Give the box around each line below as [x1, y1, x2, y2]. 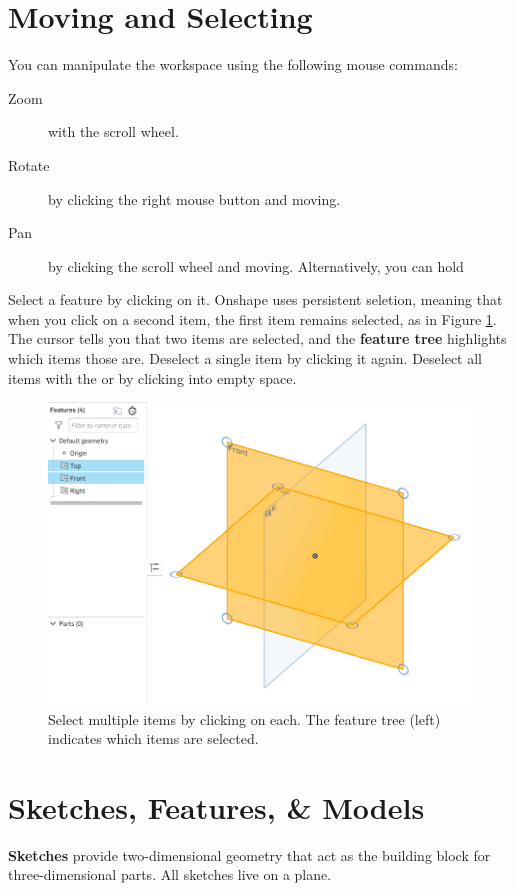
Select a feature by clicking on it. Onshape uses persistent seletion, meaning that [8, 289, 503, 310]
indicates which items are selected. [48, 728, 259, 749]
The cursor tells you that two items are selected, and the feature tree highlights [8, 328, 507, 349]
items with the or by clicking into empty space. [8, 367, 297, 388]
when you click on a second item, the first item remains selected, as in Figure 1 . [8, 308, 497, 329]
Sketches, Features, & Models [8, 786, 425, 827]
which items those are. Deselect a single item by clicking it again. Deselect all [8, 348, 482, 369]
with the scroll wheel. [48, 121, 179, 142]
